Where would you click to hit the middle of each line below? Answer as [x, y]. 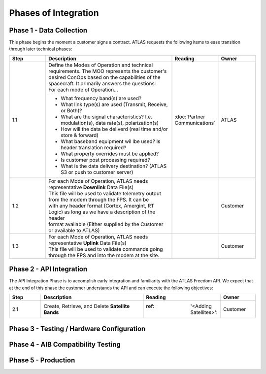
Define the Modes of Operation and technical [101, 65]
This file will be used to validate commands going [106, 249]
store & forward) [80, 135]
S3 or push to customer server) [97, 172]
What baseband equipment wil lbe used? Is [111, 141]
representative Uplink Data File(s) [87, 243]
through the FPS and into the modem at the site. [104, 255]
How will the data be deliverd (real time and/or [115, 129]
